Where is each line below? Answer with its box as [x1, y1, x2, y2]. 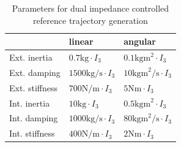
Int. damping [9, 111, 58, 124]
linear [68, 35, 94, 48]
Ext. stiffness [9, 81, 57, 94]
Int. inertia [9, 96, 50, 109]
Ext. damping [9, 66, 61, 78]
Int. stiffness [9, 127, 55, 140]
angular [124, 35, 156, 48]
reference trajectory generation [33, 13, 148, 26]
